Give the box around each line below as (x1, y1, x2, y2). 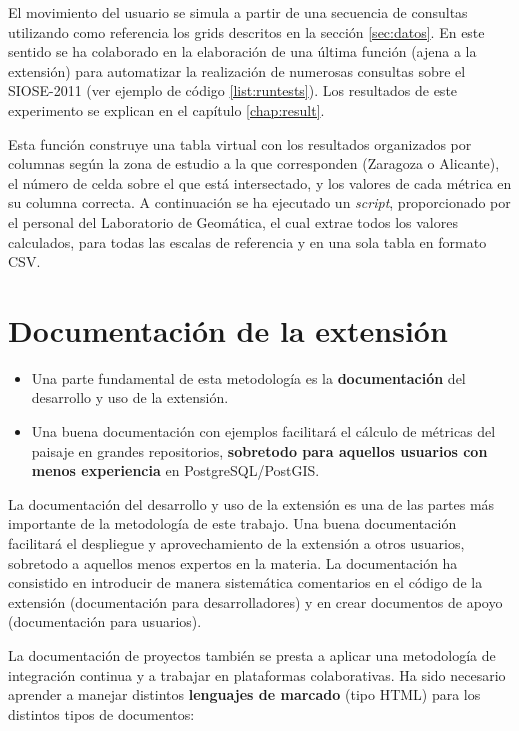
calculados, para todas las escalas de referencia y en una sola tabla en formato (8, 231, 487, 252)
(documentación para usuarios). (8, 611, 202, 632)
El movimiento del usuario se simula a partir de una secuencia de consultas (8, 2, 468, 22)
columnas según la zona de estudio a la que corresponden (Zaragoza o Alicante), (8, 153, 500, 174)
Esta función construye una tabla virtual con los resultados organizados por (8, 133, 472, 154)
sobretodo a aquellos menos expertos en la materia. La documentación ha (8, 552, 458, 573)
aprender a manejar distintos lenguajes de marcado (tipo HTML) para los (8, 684, 481, 705)
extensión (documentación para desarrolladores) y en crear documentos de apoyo (8, 591, 503, 612)
